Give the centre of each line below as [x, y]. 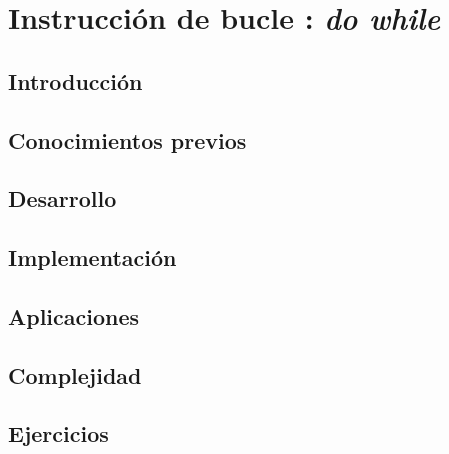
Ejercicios [58, 433]
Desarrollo [62, 198]
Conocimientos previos [127, 139]
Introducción [75, 80]
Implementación [92, 257]
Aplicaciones [74, 315]
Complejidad [75, 374]
